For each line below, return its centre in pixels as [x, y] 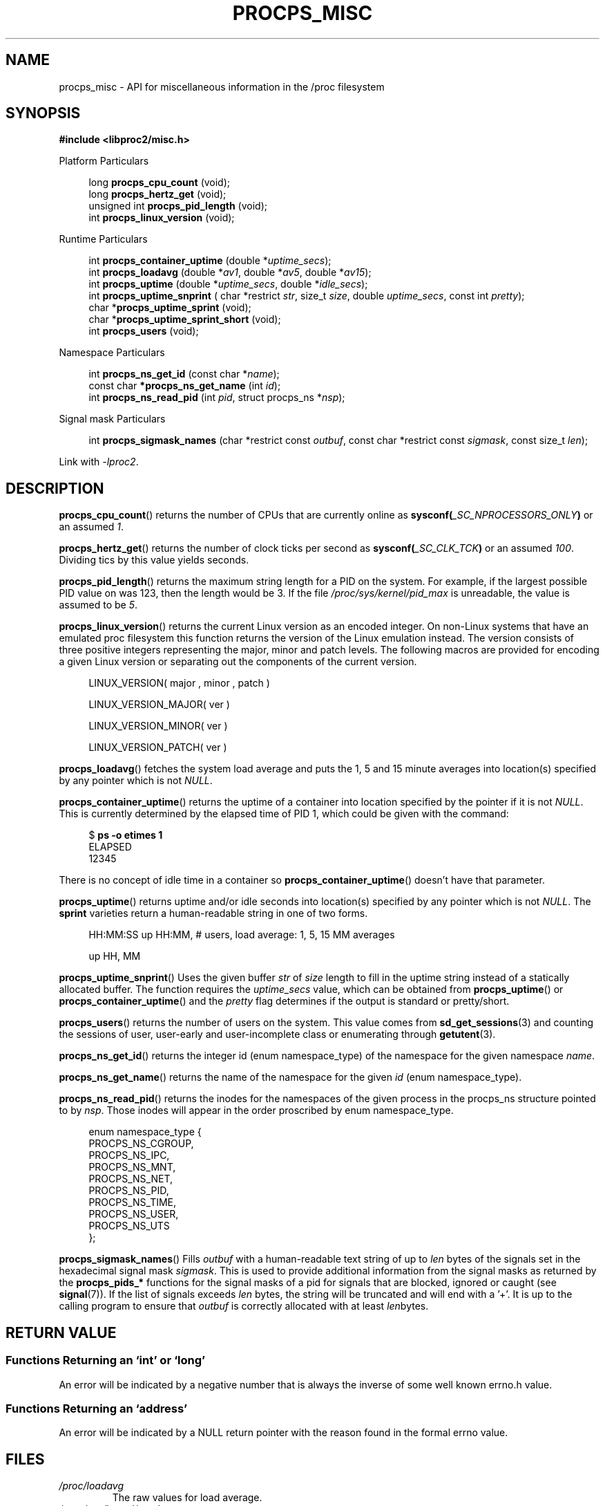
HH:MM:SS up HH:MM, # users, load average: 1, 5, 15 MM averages [242, 935]
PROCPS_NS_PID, [129, 1191]
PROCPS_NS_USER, [134, 1214]
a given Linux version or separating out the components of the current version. [238, 662]
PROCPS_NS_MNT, [132, 1167]
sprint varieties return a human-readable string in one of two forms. [213, 913]
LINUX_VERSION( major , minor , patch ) [179, 683]
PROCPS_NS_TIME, [133, 1202]
